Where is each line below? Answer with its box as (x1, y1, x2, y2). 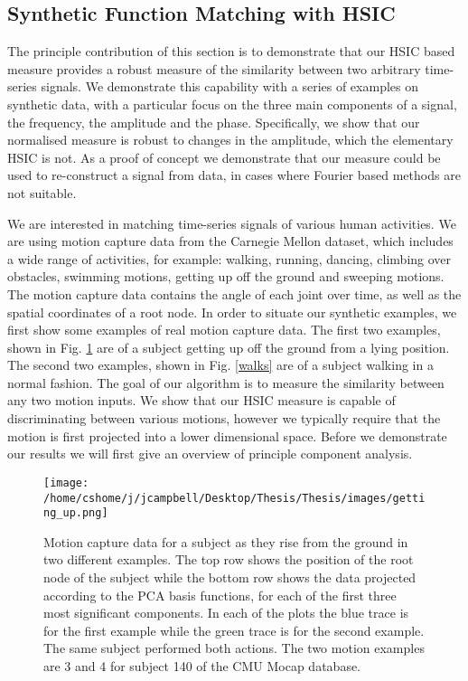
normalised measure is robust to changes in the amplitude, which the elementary (7, 130, 454, 149)
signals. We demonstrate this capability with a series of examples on (41, 77, 418, 96)
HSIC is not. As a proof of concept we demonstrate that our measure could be (7, 147, 441, 166)
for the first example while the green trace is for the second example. (43, 620, 425, 639)
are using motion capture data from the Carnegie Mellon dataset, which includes (7, 232, 454, 251)
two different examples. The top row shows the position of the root (43, 550, 414, 569)
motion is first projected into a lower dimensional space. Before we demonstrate (7, 426, 447, 445)
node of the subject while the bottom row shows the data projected (43, 568, 417, 587)
